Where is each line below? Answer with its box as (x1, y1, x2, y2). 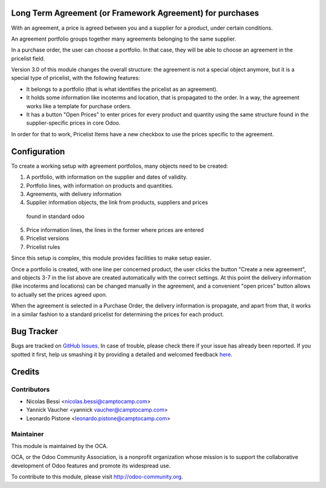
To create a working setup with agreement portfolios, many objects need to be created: (11, 162, 228, 170)
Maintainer (11, 430, 44, 438)
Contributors (11, 385, 50, 394)
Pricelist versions (26, 235, 69, 242)
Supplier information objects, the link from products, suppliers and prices (26, 199, 208, 206)
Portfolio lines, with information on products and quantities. (26, 182, 173, 189)
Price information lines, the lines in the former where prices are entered (26, 226, 204, 234)
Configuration (11, 146, 65, 157)
